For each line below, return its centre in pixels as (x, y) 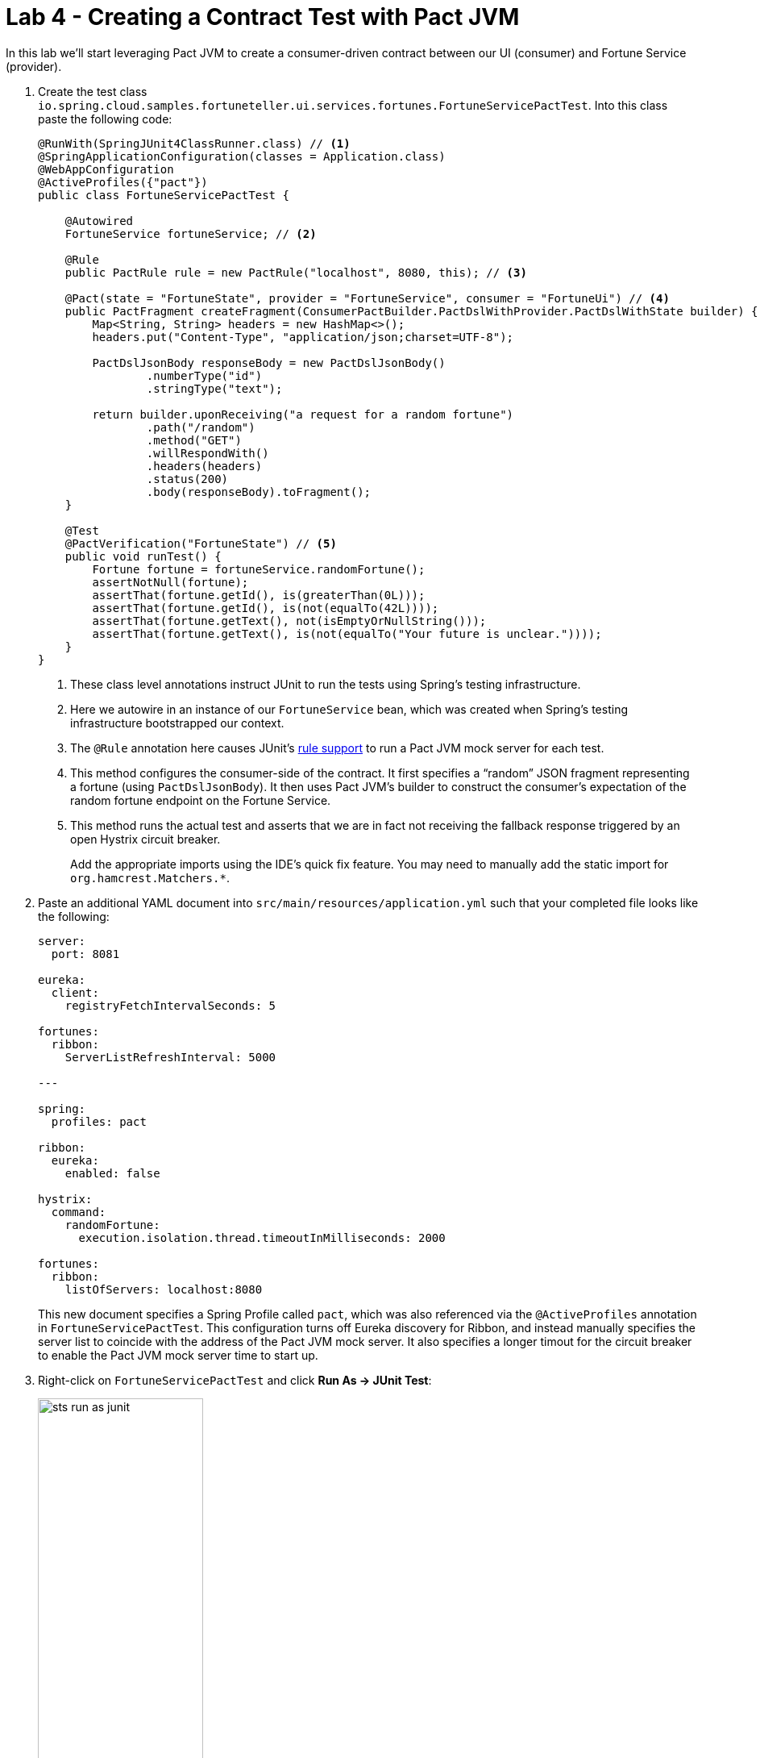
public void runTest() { (143, 556)
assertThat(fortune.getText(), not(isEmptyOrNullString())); (289, 621)
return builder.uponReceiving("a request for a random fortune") (303, 414)
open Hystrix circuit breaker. (145, 839)
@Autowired (99, 221)
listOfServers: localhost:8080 (164, 1289)
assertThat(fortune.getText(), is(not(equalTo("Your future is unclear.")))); (347, 633)
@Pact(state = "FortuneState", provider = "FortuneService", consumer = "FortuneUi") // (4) (367, 298)
